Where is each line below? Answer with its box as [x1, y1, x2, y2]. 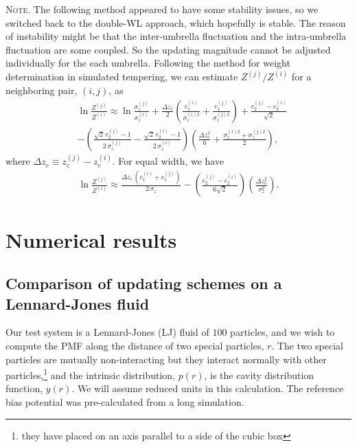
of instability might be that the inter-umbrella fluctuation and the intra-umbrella [5, 29, 347, 43]
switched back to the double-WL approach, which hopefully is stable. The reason [5, 15, 346, 30]
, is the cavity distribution [204, 367, 314, 382]
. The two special [271, 338, 343, 352]
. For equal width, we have [112, 154, 224, 168]
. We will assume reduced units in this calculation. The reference [71, 381, 344, 396]
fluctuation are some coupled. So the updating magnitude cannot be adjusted [5, 42, 331, 56]
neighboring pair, [5, 83, 78, 97]
